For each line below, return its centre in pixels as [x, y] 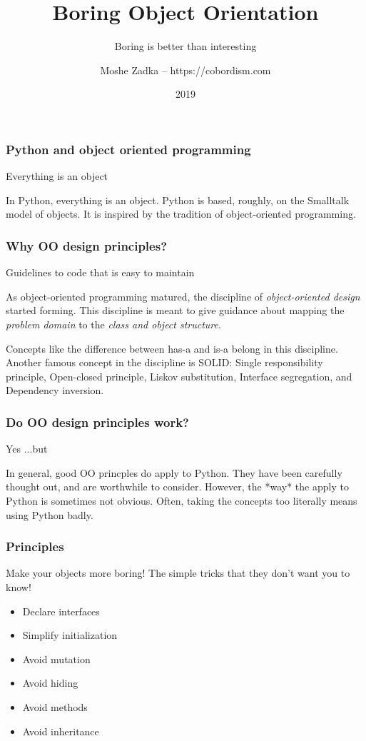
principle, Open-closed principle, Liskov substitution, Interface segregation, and [179, 376]
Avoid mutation [56, 659]
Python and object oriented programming [128, 149]
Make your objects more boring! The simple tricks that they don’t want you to [178, 573]
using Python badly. [50, 514]
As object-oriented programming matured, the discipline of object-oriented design [183, 296]
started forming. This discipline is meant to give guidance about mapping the [175, 310]
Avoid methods [55, 706]
